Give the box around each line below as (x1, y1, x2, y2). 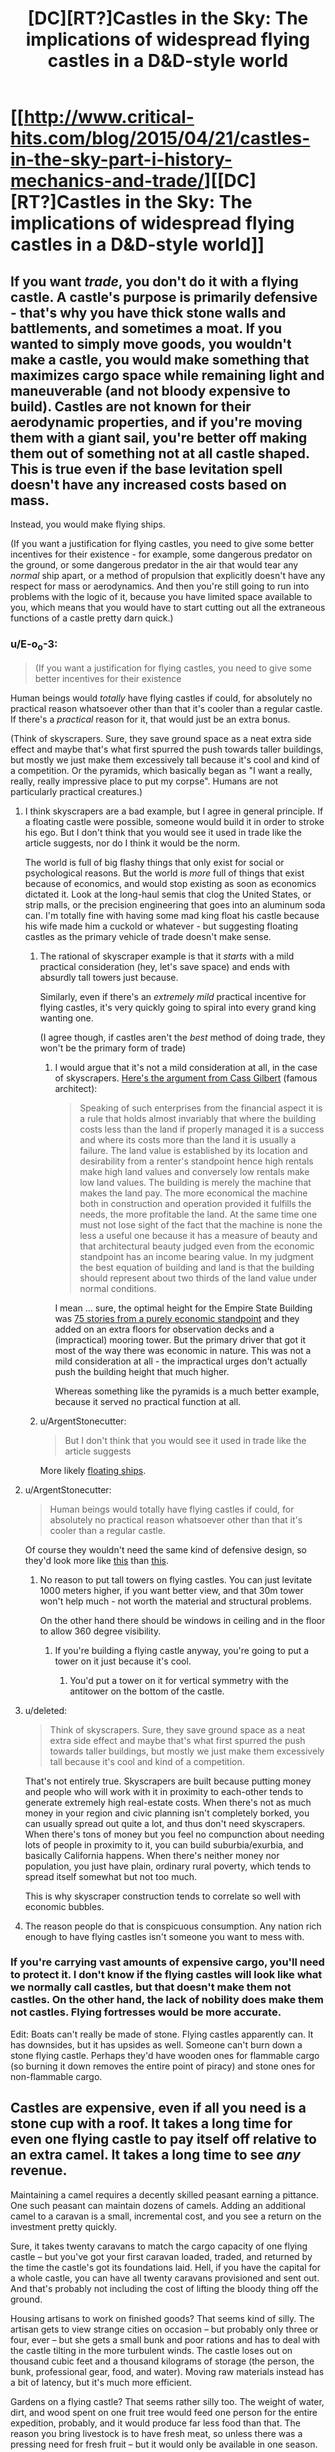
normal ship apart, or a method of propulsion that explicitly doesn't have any (10, 570, 326, 581)
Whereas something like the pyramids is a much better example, (54, 1385, 320, 1397)
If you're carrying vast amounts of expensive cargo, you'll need (10, 1955, 325, 1969)
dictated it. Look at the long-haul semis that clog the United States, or (24, 888, 312, 900)
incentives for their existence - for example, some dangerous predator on (10, 548, 313, 560)
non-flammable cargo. (10, 2070, 103, 2082)
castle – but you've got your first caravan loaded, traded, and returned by (10, 2250, 313, 2262)
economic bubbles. (24, 1900, 105, 1912)
